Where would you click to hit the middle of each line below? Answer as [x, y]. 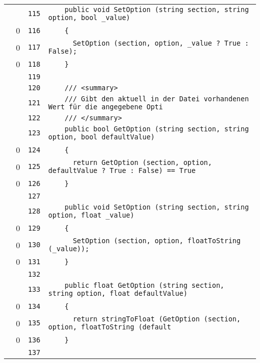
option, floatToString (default [110, 327]
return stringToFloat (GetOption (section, [157, 319]
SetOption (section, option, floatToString [157, 241]
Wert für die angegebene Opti [105, 107]
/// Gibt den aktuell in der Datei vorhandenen [157, 99]
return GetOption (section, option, [142, 162]
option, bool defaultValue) [101, 137]
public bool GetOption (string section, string [157, 129]
